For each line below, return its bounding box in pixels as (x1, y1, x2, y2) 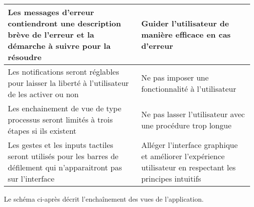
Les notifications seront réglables (8, 66, 119, 77)
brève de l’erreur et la (8, 29, 94, 40)
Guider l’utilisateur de (141, 18, 229, 29)
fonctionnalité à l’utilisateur (141, 83, 236, 94)
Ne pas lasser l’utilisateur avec (141, 108, 245, 120)
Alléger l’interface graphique (141, 139, 238, 150)
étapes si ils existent (8, 125, 77, 136)
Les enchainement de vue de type (8, 103, 122, 114)
